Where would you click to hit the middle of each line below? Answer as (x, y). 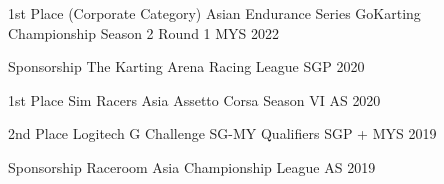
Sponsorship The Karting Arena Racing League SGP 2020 (186, 66)
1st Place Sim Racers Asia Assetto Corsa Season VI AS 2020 (194, 99)
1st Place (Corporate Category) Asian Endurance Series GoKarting (214, 13)
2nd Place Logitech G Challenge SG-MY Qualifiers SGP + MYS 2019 (222, 133)
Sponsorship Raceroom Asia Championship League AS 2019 (192, 166)
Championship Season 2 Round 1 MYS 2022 (144, 32)
